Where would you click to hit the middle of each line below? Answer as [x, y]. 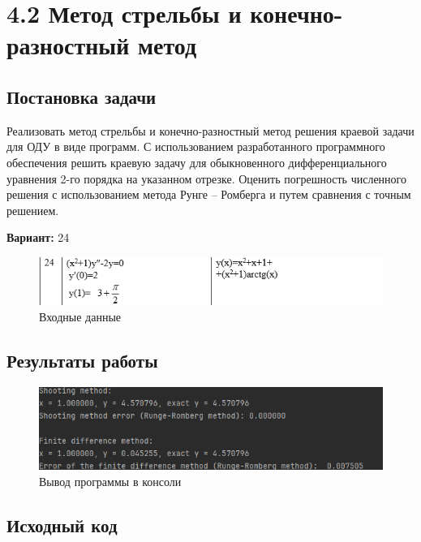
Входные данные [80, 316]
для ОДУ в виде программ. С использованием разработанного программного [196, 146]
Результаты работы [82, 360]
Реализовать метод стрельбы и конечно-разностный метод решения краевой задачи [210, 130]
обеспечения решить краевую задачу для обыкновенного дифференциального [197, 162]
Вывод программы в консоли [110, 481]
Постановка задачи [82, 96]
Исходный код [62, 525]
